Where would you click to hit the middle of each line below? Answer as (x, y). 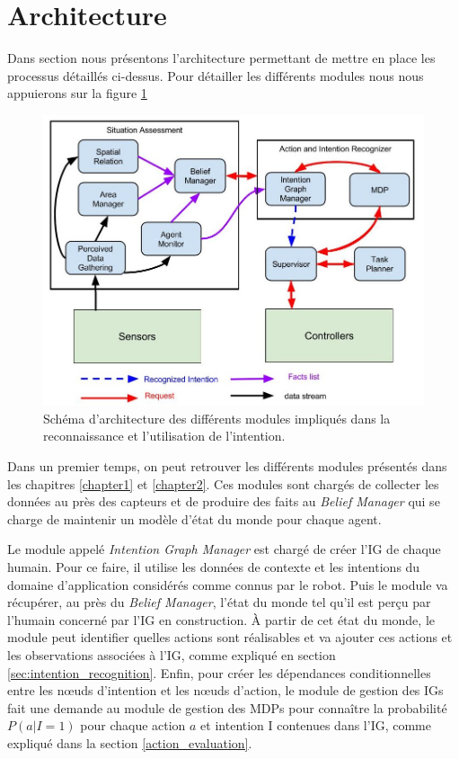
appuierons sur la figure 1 (77, 93)
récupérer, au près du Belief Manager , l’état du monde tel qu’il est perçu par (219, 602)
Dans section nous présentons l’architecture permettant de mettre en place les (221, 58)
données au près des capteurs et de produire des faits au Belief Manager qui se (224, 501)
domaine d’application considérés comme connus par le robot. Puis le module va (228, 584)
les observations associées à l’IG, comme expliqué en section (172, 654)
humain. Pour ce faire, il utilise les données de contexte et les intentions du (214, 566)
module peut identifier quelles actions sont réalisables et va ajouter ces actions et (230, 637)
